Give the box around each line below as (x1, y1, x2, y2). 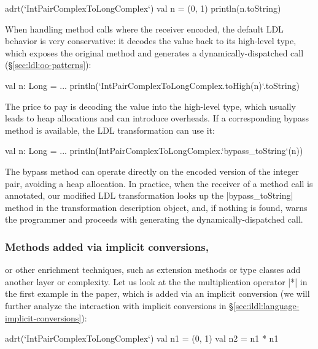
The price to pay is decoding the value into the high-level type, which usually (5, 99, 296, 112)
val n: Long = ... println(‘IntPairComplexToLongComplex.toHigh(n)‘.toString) (5, 79, 300, 91)
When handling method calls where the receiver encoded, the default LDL (5, 22, 284, 35)
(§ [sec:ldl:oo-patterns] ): (5, 58, 91, 71)
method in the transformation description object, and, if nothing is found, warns (5, 201, 308, 213)
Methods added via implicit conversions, (5, 239, 209, 254)
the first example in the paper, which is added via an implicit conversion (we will (5, 287, 310, 300)
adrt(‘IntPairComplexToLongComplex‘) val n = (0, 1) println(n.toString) (5, 2, 281, 14)
